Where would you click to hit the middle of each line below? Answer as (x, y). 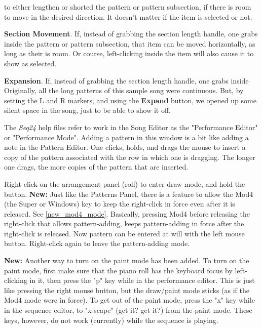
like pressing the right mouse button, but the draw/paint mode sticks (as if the (127, 290)
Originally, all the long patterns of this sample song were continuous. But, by (124, 90)
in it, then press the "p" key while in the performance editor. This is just (142, 280)
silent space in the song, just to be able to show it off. (87, 110)
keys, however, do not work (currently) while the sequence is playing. (111, 320)
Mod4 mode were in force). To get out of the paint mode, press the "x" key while (129, 300)
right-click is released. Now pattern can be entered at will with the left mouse (124, 233)
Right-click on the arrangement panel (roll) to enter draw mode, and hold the (125, 183)
